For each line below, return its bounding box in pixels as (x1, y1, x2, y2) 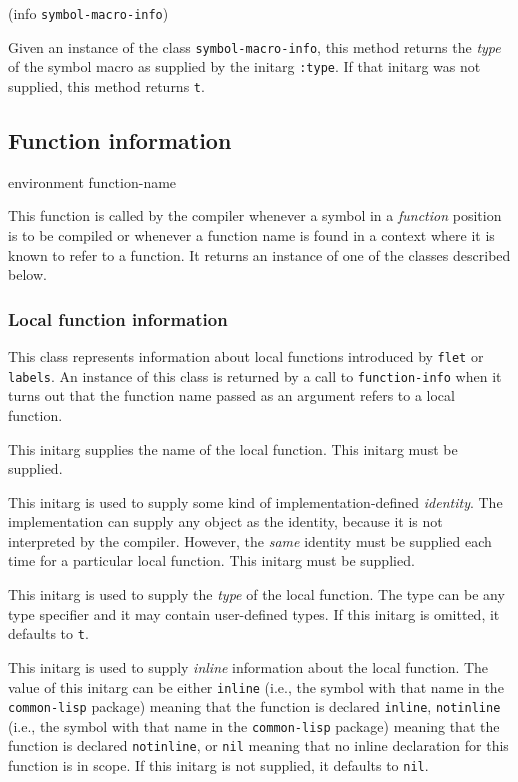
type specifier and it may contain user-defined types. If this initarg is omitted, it (8, 603, 500, 624)
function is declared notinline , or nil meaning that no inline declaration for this (8, 735, 509, 756)
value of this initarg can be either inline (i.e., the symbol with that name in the (8, 676, 504, 697)
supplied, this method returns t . (8, 75, 205, 96)
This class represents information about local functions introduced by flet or (8, 346, 484, 367)
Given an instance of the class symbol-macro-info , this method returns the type (8, 36, 501, 57)
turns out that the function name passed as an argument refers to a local (8, 385, 455, 406)
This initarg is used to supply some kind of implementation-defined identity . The (8, 491, 503, 512)
